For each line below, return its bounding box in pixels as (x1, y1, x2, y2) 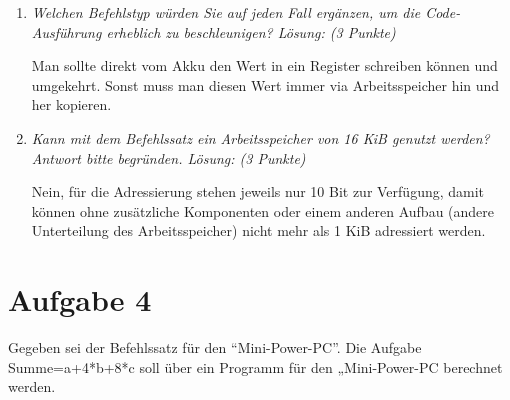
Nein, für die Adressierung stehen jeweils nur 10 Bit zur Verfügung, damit (31, 181, 485, 202)
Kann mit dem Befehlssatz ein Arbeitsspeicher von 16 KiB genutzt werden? (31, 127, 490, 148)
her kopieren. (31, 94, 112, 115)
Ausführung (31, 21, 102, 42)
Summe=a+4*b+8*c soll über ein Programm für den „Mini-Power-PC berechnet (8, 356, 503, 377)
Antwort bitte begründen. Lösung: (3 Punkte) (31, 147, 306, 168)
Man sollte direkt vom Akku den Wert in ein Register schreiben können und (31, 55, 498, 76)
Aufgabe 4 (8, 279, 152, 320)
